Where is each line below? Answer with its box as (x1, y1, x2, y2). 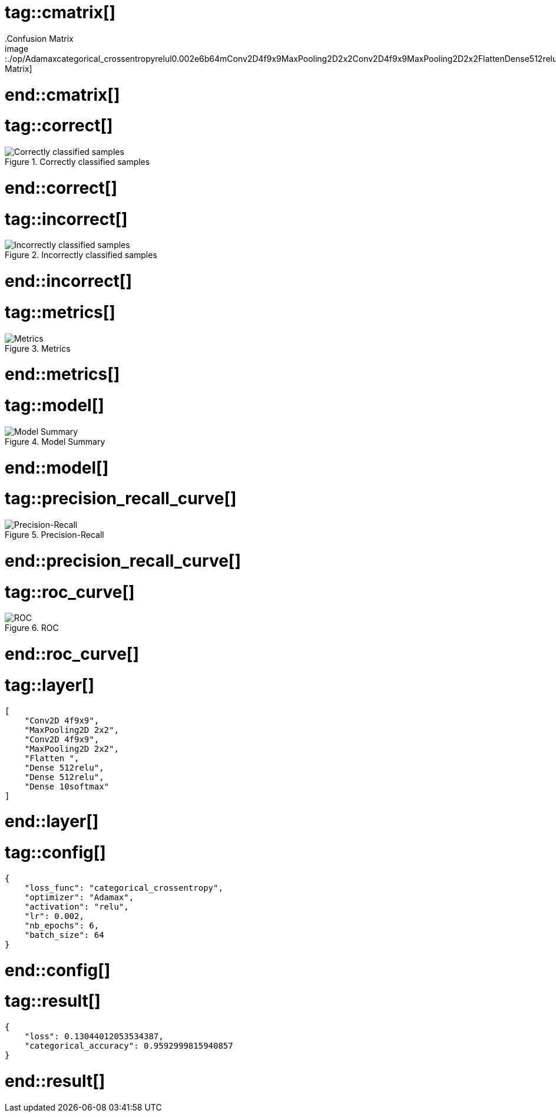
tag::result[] (5, 991, 101, 1012)
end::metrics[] (5, 364, 120, 385)
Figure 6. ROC (5, 623, 59, 633)
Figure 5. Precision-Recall (5, 530, 104, 540)
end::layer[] (5, 811, 99, 832)
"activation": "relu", (24, 901, 129, 911)
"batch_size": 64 (24, 930, 104, 940)
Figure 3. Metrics (5, 343, 71, 353)
